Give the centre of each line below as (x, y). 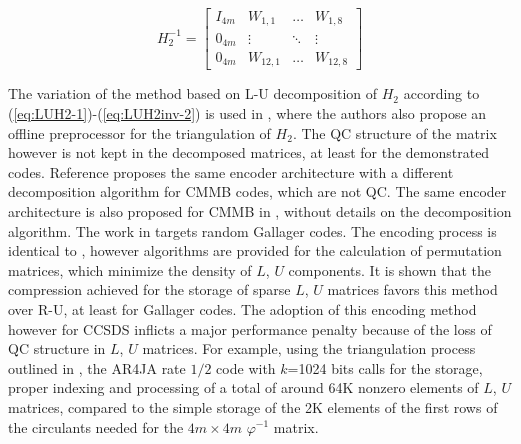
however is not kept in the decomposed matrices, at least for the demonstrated (249, 152)
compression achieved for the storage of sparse (149, 289)
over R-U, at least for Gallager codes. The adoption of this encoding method (242, 309)
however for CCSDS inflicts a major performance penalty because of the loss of (250, 328)
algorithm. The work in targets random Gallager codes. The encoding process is (252, 230)
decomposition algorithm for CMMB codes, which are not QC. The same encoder (257, 191)
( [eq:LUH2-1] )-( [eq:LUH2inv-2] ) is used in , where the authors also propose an (247, 113)
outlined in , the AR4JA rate (97, 367)
